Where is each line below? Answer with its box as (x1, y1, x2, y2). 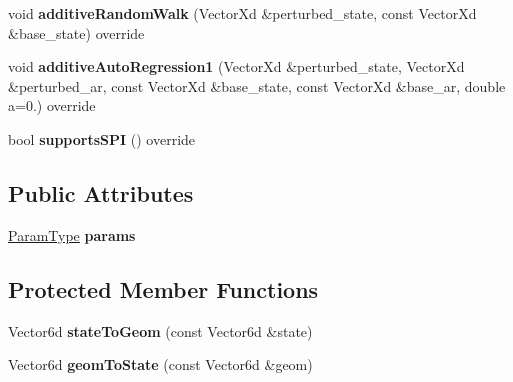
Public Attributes (8, 177, 194, 208)
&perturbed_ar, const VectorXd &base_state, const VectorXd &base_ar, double (8, 75, 506, 96)
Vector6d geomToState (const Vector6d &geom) (8, 354, 313, 375)
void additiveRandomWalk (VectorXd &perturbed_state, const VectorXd (8, 3, 477, 23)
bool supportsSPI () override (8, 128, 196, 149)
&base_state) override (8, 22, 145, 43)
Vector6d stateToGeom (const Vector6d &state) (8, 320, 313, 341)
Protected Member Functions (8, 273, 319, 304)
